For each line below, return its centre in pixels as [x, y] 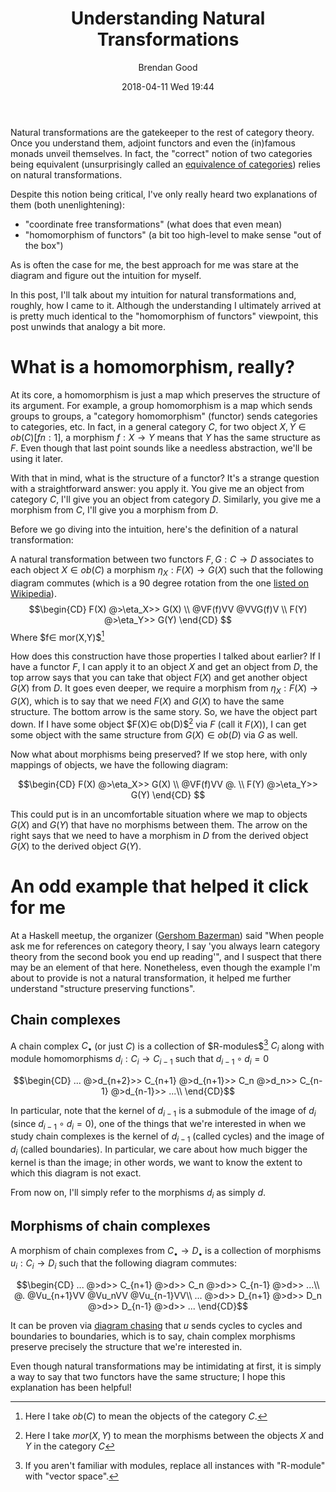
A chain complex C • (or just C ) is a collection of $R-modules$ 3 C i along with [167, 1046]
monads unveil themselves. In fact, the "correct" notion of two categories [161, 153]
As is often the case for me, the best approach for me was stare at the [154, 264]
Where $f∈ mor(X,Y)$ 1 [57, 636]
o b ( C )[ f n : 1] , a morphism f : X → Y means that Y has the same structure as [165, 437]
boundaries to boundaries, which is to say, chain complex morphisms [153, 1336]
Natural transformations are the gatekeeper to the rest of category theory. [162, 132]
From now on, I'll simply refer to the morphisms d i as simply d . [138, 1193]
